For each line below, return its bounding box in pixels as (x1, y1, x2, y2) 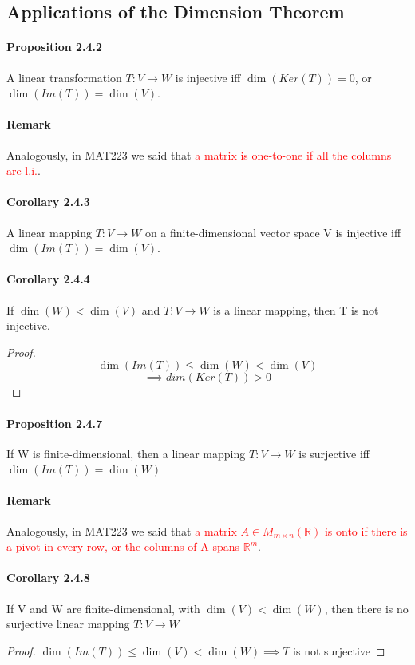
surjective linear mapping (6, 616, 130, 632)
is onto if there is (324, 522, 408, 539)
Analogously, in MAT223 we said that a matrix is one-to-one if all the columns (6, 146, 392, 163)
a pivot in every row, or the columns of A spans (6, 538, 239, 555)
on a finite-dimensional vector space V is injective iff (144, 224, 401, 240)
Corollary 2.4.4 (6, 271, 90, 287)
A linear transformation (6, 69, 122, 85)
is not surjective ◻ (293, 642, 385, 659)
